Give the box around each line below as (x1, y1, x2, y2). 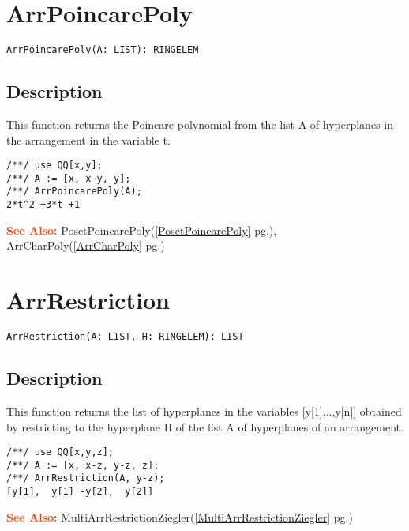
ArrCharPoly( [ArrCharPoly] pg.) (6, 237, 165, 254)
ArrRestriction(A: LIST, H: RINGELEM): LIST (6, 331, 244, 343)
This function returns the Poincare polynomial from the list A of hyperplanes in (6, 115, 393, 132)
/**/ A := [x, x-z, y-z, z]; (6, 459, 159, 471)
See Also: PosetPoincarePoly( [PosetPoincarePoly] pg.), (6, 221, 277, 238)
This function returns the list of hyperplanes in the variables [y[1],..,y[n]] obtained (6, 402, 402, 419)
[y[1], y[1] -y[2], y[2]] (6, 486, 154, 498)
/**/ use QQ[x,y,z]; (6, 446, 114, 458)
